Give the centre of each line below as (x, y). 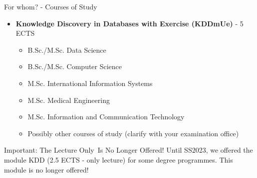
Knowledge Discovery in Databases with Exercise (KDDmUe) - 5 (129, 23)
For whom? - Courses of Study (51, 6)
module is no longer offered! (46, 169)
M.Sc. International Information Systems (90, 83)
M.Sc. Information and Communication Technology (106, 117)
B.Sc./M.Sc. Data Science (67, 49)
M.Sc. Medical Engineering (69, 100)
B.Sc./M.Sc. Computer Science (75, 66)
